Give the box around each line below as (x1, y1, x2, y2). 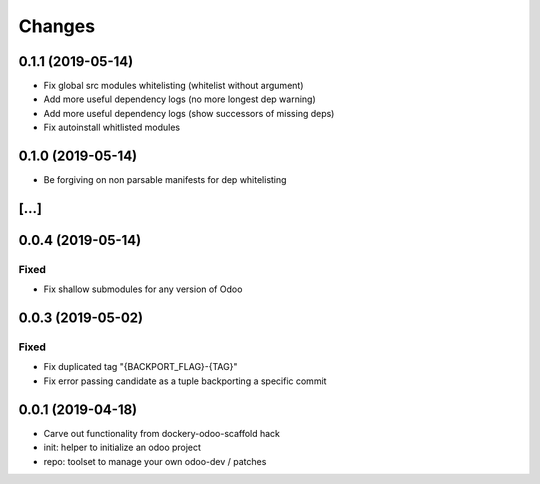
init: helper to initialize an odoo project (43, 441, 202, 454)
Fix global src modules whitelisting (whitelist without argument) (43, 80, 304, 92)
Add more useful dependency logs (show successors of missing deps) (43, 107, 335, 119)
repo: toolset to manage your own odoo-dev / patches (43, 455, 267, 467)
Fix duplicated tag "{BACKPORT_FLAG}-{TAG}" (43, 361, 238, 373)
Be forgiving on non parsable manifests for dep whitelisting (43, 174, 287, 186)
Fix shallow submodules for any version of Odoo (43, 283, 243, 295)
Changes (18, 15, 95, 37)
